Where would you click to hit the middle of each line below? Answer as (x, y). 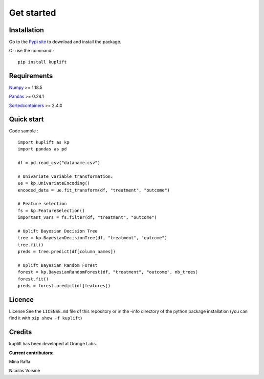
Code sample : (24, 131)
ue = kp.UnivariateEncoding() (54, 183)
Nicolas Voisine (24, 371)
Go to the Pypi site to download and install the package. (65, 42)
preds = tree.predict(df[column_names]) (67, 252)
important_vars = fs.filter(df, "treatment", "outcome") (88, 218)
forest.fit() (33, 279)
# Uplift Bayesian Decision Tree (58, 231)
